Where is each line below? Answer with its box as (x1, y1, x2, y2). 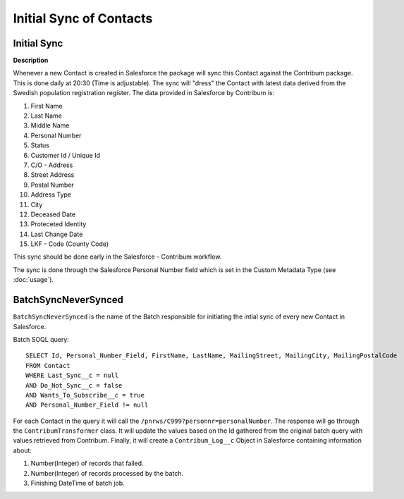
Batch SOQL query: (13, 335, 70, 343)
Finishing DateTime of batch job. (30, 479, 125, 488)
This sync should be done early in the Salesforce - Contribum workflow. (13, 252, 222, 261)
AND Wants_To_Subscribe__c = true (25, 391, 145, 399)
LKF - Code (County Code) (30, 240, 109, 248)
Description (13, 56, 49, 65)
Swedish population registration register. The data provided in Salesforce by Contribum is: (13, 89, 275, 97)
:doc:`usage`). (13, 276, 54, 284)
